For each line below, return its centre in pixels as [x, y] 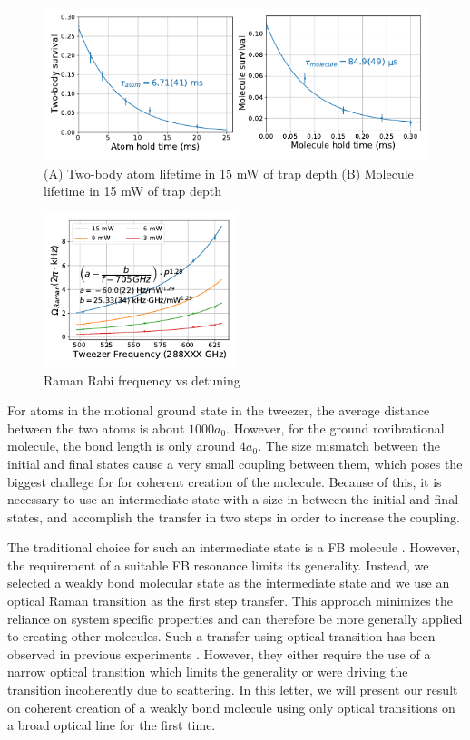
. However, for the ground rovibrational [335, 428]
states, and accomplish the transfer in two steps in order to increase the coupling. [234, 516]
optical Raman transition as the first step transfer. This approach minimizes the [230, 601]
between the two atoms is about [96, 428]
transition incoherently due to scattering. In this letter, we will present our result [233, 690]
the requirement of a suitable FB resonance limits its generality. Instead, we [218, 565]
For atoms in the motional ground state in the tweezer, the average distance [219, 410]
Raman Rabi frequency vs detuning [142, 380]
